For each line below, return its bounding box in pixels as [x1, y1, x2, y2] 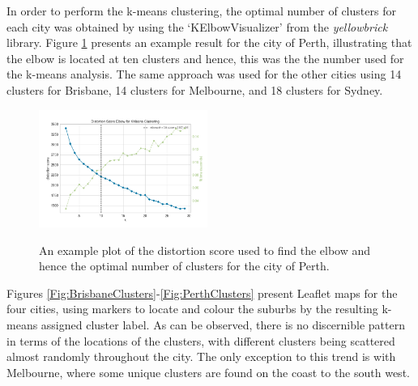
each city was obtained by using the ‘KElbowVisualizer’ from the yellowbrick [6, 18, 388, 35]
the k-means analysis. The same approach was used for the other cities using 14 [6, 66, 402, 83]
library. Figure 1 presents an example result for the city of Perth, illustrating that [6, 34, 412, 51]
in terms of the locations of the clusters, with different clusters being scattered [6, 332, 395, 349]
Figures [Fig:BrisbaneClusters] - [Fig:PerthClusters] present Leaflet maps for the [6, 284, 398, 301]
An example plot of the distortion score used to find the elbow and [39, 241, 371, 258]
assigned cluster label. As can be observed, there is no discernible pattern [41, 316, 405, 333]
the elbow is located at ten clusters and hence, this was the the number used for [6, 49, 404, 66]
